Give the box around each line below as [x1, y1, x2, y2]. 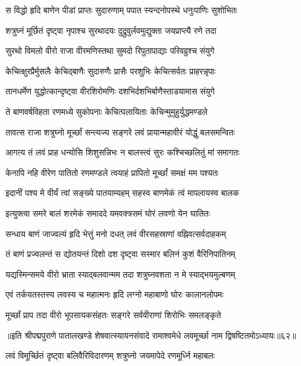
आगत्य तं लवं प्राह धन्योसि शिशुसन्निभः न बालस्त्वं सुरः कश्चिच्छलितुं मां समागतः [5, 146, 240, 158]
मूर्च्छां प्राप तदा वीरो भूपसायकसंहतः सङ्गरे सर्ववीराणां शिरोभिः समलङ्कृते [5, 308, 221, 321]
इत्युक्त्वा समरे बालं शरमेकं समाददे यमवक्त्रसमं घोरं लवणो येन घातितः [5, 206, 210, 219]
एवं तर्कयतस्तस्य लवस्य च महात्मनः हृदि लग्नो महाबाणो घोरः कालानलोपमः [5, 288, 224, 301]
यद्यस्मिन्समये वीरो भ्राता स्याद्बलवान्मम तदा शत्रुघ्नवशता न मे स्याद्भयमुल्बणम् [5, 267, 235, 280]
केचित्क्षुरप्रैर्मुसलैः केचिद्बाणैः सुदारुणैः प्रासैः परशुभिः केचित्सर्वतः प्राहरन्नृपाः [5, 64, 216, 77]
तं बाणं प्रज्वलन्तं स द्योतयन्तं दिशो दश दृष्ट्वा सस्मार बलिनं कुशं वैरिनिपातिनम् [5, 247, 236, 260]
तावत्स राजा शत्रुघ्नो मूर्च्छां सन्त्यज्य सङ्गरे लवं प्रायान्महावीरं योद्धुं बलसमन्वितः [5, 125, 235, 138]
